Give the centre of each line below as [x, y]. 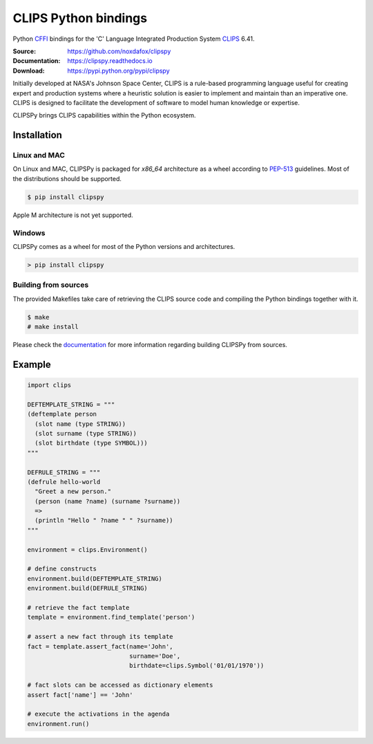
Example [32, 364]
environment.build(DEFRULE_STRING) [87, 588]
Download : [29, 71]
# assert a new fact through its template [100, 637]
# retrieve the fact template [78, 607]
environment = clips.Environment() [87, 549]
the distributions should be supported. [67, 178]
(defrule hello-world [64, 482]
